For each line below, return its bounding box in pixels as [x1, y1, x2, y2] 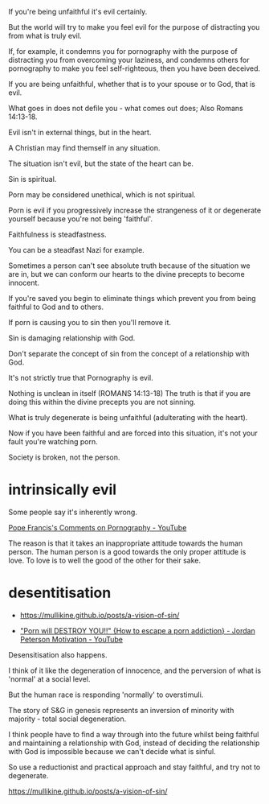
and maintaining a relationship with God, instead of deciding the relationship [8, 738, 260, 748]
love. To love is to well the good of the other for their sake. [8, 555, 202, 565]
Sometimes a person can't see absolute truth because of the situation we [8, 261, 251, 270]
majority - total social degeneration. [8, 714, 127, 724]
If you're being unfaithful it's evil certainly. [8, 7, 148, 16]
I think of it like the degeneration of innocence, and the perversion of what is [8, 666, 262, 675]
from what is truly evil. [8, 31, 82, 40]
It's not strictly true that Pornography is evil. [8, 373, 154, 382]
